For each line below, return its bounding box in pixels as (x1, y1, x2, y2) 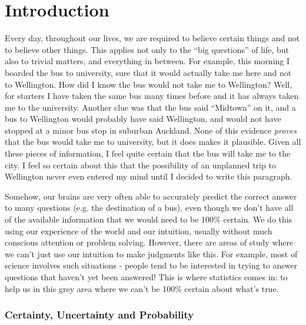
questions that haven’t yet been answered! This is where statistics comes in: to (5, 271, 288, 283)
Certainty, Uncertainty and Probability (5, 307, 194, 322)
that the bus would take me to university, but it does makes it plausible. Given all (5, 135, 301, 148)
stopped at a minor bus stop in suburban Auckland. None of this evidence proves (5, 124, 297, 136)
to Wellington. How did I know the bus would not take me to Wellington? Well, (5, 78, 292, 90)
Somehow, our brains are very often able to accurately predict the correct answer (5, 190, 297, 202)
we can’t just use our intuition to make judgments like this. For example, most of (5, 247, 298, 260)
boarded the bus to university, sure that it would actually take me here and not (5, 66, 292, 78)
